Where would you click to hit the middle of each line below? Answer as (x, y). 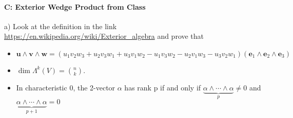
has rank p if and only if (163, 87)
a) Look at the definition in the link (61, 26)
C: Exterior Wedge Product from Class (75, 6)
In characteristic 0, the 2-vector (66, 87)
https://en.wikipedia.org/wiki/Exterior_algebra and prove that (104, 36)
